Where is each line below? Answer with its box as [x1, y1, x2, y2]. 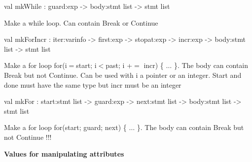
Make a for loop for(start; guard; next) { [4, 122, 127, 132]
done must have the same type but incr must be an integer [4, 79, 181, 90]
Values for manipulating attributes [4, 148, 124, 159]
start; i [76, 60, 97, 70]
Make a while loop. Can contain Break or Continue [4, 17, 158, 28]
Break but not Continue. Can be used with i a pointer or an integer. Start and [4, 69, 242, 80]
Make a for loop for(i [4, 60, 67, 70]
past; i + [106, 60, 133, 70]
